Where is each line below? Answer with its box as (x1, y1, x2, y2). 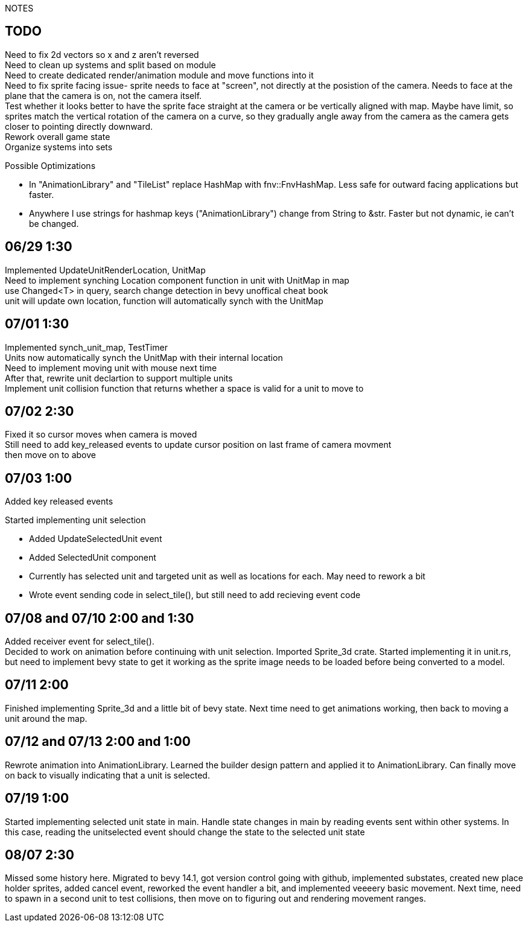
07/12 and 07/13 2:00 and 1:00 (5, 734, 191, 750)
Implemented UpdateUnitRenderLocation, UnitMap (5, 264, 206, 275)
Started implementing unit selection (5, 515, 146, 526)
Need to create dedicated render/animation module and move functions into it (5, 69, 314, 80)
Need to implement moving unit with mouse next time (5, 362, 217, 373)
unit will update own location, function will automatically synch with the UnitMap (5, 295, 323, 306)
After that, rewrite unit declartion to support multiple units (5, 372, 233, 383)
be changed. (29, 218, 79, 229)
